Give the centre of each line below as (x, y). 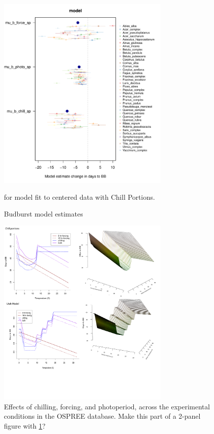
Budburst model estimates (44, 213)
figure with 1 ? (25, 425)
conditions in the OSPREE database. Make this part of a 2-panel (102, 416)
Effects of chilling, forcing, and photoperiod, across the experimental (107, 406)
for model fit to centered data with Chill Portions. (79, 197)
